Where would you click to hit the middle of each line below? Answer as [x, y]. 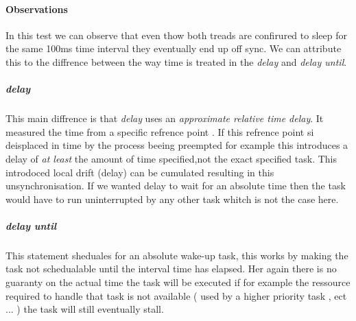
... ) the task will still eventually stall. [85, 309]
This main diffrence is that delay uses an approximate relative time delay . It [165, 118]
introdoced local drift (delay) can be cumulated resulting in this [140, 172]
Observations [37, 9]
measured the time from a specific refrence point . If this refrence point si [160, 131]
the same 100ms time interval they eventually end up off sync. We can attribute [174, 48]
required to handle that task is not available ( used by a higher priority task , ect [176, 295]
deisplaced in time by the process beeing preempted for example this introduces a [177, 145]
